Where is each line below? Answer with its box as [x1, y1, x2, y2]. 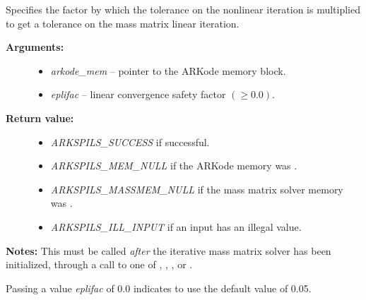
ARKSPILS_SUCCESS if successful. [50, 134, 210, 149]
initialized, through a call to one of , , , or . [6, 257, 193, 272]
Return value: [6, 110, 74, 125]
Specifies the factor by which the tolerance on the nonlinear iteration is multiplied [6, 2, 360, 16]
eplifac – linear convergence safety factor [50, 87, 226, 102]
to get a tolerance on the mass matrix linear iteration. [6, 16, 240, 30]
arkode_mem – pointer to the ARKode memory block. [50, 63, 286, 78]
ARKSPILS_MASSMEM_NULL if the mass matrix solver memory [50, 181, 343, 196]
